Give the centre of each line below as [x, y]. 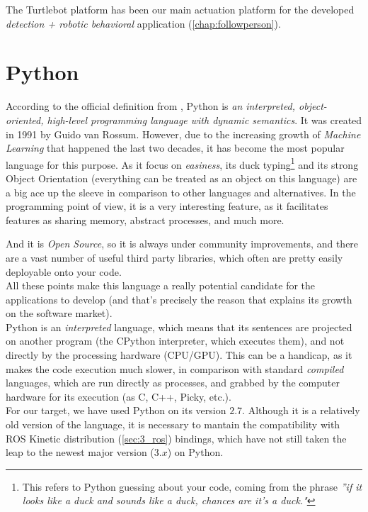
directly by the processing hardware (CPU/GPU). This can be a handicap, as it [179, 355]
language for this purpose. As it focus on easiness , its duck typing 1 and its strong [182, 163]
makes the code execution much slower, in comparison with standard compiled [175, 368]
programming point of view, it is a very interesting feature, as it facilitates [167, 206]
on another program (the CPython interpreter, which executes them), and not [175, 341]
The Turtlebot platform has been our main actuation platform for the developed [180, 9]
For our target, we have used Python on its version [116, 410]
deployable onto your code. [64, 271]
